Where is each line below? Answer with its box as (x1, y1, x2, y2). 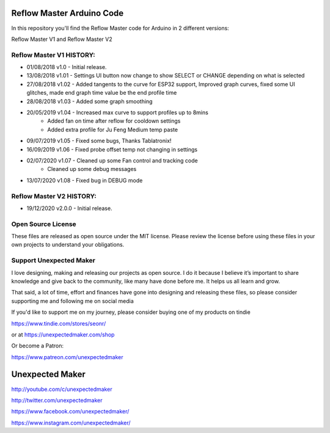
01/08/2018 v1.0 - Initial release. (26, 64, 107, 71)
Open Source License (11, 220, 76, 228)
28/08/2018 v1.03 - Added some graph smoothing (26, 98, 153, 105)
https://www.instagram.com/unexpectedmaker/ (11, 419, 131, 426)
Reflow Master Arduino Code (11, 8, 124, 18)
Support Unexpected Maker (11, 257, 96, 265)
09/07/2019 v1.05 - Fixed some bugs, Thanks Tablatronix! (26, 137, 172, 145)
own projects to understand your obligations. (11, 241, 125, 249)
